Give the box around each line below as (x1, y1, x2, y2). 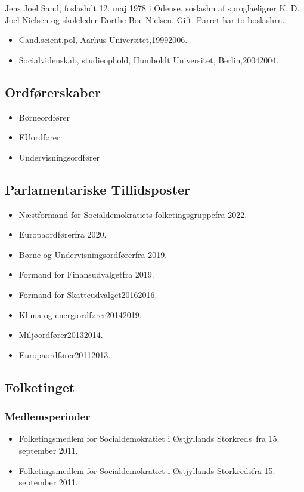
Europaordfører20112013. (18, 348, 111, 361)
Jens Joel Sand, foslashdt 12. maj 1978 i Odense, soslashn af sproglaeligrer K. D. (5, 2, 300, 14)
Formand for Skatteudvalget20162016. (18, 288, 157, 300)
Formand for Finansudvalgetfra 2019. (18, 268, 154, 281)
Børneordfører (18, 110, 70, 123)
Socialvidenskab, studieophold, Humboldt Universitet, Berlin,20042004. (18, 53, 279, 66)
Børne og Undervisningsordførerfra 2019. (18, 248, 167, 260)
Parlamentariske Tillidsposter (5, 180, 191, 198)
